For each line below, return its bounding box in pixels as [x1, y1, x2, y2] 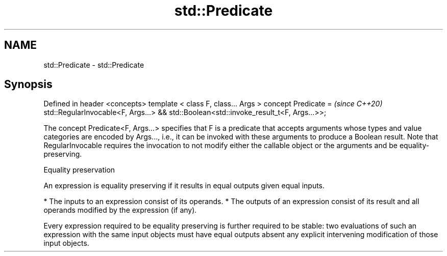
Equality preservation [43, 165, 115, 175]
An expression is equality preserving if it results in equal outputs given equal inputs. [43, 181, 325, 190]
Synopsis [4, 78, 53, 91]
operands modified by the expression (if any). [43, 206, 197, 215]
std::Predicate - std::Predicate [43, 60, 144, 69]
